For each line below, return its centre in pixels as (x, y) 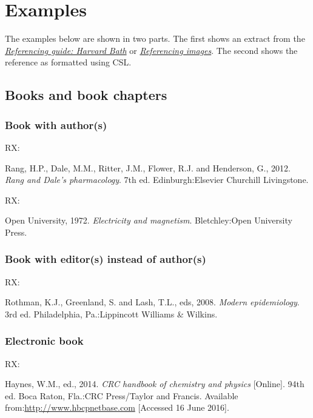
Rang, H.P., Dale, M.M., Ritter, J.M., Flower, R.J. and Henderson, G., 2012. (148, 168)
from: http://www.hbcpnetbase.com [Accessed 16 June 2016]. (117, 407)
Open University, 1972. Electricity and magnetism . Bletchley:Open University (149, 220)
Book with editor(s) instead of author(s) (106, 259)
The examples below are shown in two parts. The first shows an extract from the (155, 38)
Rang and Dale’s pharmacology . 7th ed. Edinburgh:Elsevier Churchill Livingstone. (157, 180)
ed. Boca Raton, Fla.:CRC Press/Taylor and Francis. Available (122, 395)
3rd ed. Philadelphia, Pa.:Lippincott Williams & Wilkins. (111, 313)
